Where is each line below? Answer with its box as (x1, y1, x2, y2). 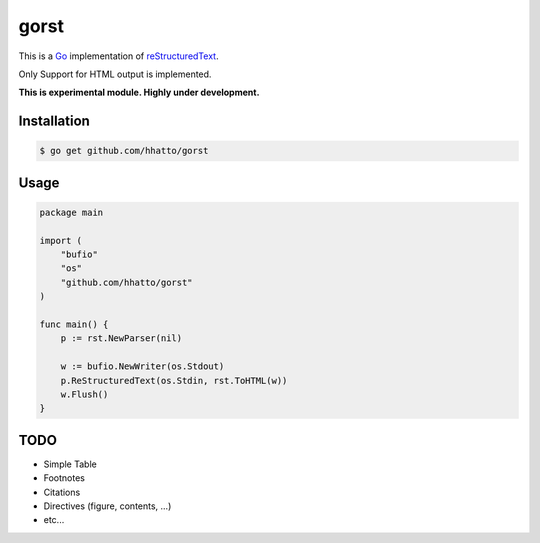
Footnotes (43, 472, 85, 484)
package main (39, 206, 104, 218)
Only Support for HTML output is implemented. (18, 68, 212, 80)
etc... (43, 514, 65, 526)
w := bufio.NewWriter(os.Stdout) (60, 361, 225, 372)
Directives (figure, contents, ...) (43, 500, 172, 512)
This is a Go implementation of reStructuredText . (18, 50, 219, 62)
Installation (18, 113, 90, 130)
